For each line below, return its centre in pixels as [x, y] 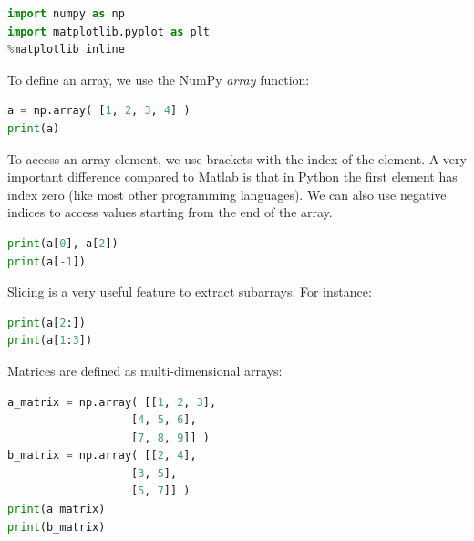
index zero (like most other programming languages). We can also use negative [227, 194]
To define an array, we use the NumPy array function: [159, 79]
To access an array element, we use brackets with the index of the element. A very [237, 158]
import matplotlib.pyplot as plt [108, 31]
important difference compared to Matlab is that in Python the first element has [232, 177]
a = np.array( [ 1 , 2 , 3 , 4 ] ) [99, 111]
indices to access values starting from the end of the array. [170, 212]
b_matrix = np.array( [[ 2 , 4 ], [102, 456]
